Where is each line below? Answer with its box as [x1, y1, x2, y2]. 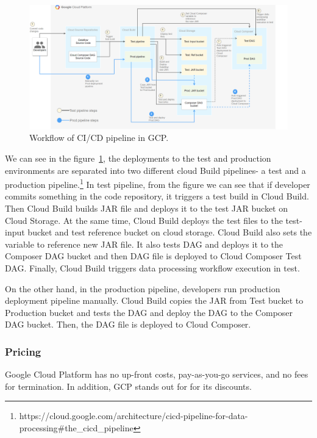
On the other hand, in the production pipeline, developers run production [5, 282, 280, 295]
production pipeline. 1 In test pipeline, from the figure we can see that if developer [5, 176, 310, 190]
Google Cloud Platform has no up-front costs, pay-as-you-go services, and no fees [5, 368, 308, 381]
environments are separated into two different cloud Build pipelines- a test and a [5, 163, 306, 176]
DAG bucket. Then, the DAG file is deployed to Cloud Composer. [5, 318, 251, 331]
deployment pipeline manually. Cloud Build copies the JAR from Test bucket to [5, 294, 304, 307]
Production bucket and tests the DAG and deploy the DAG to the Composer [5, 306, 293, 318]
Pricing [5, 343, 41, 359]
